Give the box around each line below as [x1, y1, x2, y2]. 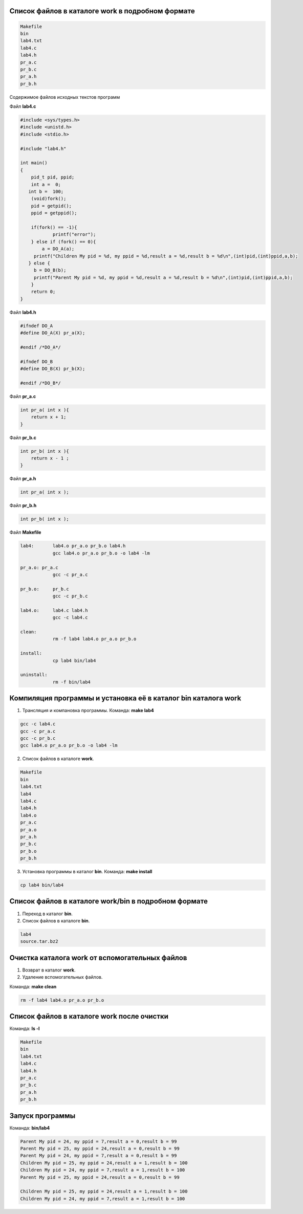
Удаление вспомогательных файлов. [22, 974, 103, 980]
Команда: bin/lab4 [9, 1124, 50, 1131]
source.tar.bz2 [20, 939, 58, 944]
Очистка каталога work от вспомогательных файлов [9, 953, 187, 962]
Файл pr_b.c [9, 434, 37, 440]
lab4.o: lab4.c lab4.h [20, 607, 88, 613]
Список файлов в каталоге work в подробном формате [9, 7, 195, 15]
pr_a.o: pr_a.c [20, 564, 58, 570]
